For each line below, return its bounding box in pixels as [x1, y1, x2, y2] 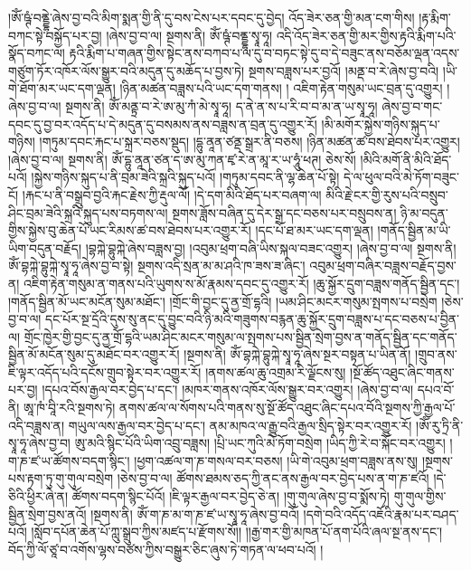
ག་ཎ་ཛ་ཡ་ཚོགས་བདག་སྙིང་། [8, 451, 130, 470]
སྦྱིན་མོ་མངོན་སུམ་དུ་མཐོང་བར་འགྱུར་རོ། [8, 345, 180, 364]
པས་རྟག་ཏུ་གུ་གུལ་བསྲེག [8, 469, 114, 488]
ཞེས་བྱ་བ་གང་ [382, 96, 443, 115]
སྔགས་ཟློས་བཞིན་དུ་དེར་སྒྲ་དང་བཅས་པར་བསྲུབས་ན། [172, 203, 397, 222]
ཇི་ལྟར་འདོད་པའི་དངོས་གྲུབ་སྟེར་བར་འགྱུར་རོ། [8, 362, 202, 381]
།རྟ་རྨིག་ [419, 8, 451, 26]
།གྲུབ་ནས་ [415, 345, 457, 364]
